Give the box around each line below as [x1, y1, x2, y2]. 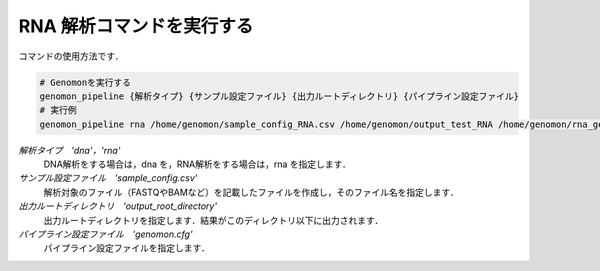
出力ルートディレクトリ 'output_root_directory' [18, 200, 218, 212]
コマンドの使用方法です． [18, 50, 124, 62]
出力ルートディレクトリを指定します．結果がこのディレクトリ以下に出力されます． [43, 214, 384, 226]
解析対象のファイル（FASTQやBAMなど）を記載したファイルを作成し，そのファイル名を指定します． [43, 186, 459, 198]
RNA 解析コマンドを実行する [18, 15, 254, 37]
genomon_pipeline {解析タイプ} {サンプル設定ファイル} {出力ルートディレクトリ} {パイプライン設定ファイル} [39, 90, 520, 102]
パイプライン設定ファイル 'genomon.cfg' [18, 228, 194, 240]
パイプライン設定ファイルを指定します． [43, 242, 210, 254]
